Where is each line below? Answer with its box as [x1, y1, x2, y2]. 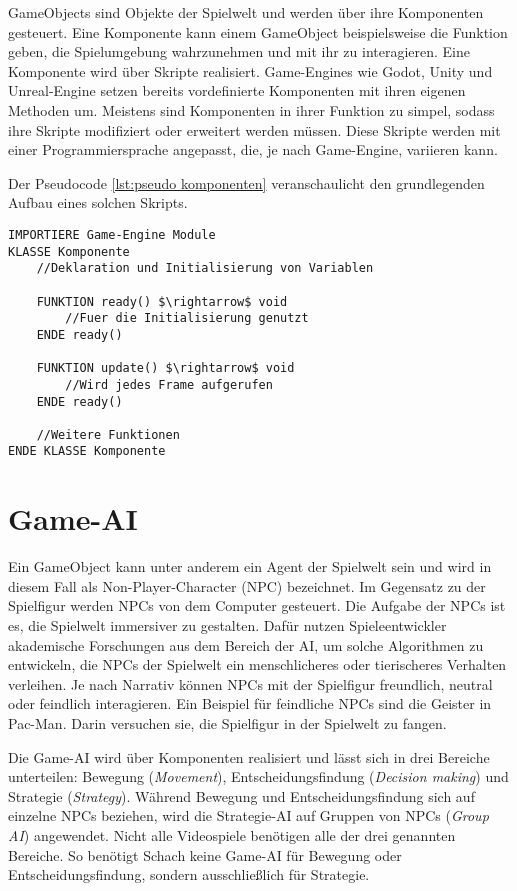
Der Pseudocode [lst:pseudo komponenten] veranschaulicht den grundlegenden [8, 172, 485, 193]
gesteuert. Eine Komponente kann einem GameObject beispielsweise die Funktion [8, 21, 508, 42]
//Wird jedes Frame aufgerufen [65, 377, 273, 392]
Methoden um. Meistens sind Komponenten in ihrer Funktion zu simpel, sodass [8, 99, 495, 120]
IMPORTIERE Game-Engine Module [8, 227, 216, 242]
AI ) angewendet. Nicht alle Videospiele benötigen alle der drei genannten [8, 824, 456, 845]
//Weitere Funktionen [36, 427, 180, 442]
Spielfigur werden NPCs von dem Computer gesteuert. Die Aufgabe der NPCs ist [8, 595, 506, 616]
